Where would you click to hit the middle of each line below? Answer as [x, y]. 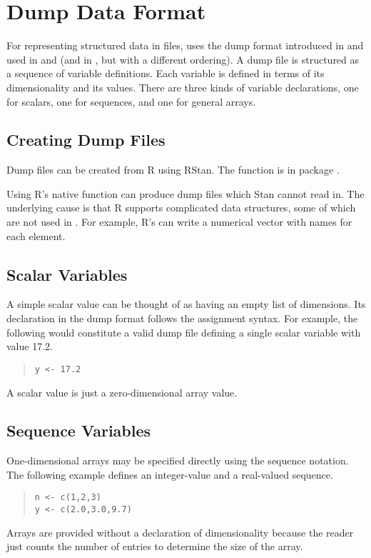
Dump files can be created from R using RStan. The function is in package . [173, 170]
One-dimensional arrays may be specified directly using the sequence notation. [178, 460]
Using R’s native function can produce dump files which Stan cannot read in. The [185, 193]
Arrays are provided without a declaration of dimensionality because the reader [180, 532]
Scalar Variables [67, 274]
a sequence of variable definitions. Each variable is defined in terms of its [166, 73]
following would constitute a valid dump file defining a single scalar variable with [184, 332]
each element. [36, 235]
